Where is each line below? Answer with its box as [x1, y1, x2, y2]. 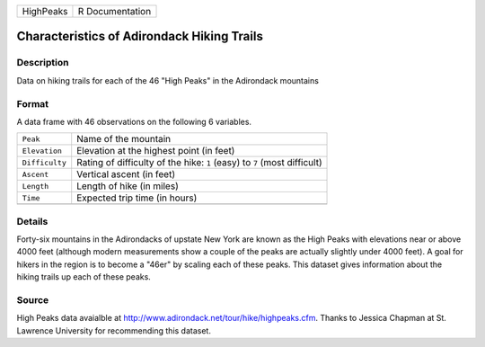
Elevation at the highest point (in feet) [76, 145, 235, 157]
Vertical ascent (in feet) [76, 168, 176, 181]
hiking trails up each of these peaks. [16, 271, 152, 282]
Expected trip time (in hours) [76, 191, 198, 204]
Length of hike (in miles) [76, 180, 179, 192]
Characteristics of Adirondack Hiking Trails [16, 29, 264, 44]
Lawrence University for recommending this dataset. [16, 325, 211, 336]
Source [16, 293, 49, 306]
